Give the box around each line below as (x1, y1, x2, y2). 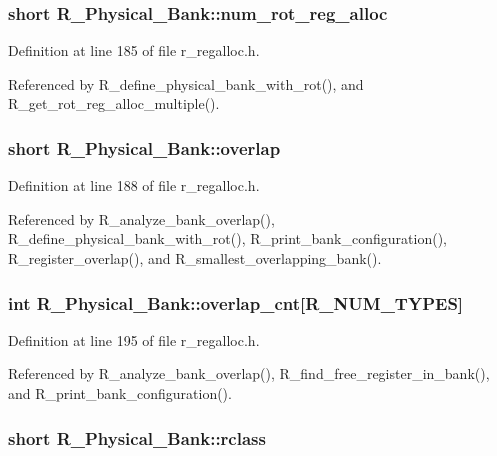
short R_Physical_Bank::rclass (8, 425, 266, 450)
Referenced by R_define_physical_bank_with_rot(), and (8, 73, 364, 94)
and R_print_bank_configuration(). (8, 383, 232, 403)
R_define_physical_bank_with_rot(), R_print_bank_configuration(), (8, 228, 447, 249)
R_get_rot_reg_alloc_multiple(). (8, 93, 220, 114)
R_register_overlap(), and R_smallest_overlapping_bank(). (8, 248, 382, 268)
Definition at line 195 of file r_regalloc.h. (8, 329, 260, 350)
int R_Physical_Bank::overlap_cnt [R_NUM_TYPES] (8, 290, 464, 315)
